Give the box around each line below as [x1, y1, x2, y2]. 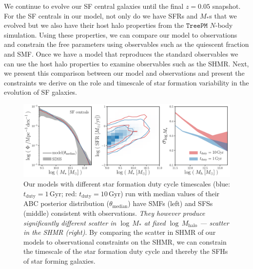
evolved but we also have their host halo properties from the [4, 20, 184, 30]
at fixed [144, 217, 166, 228]
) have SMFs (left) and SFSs [128, 198, 213, 208]
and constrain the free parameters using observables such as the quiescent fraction [4, 39, 249, 49]
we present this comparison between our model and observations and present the [4, 68, 245, 78]
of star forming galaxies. [23, 256, 96, 266]
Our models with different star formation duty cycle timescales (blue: [23, 179, 230, 189]
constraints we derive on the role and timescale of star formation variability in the [4, 77, 249, 87]
